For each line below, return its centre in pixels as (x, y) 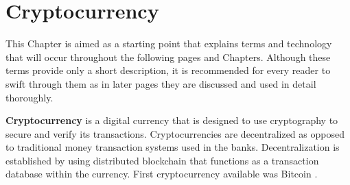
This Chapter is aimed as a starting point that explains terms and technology (169, 44)
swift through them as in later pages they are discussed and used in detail (161, 83)
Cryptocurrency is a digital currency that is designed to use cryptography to (172, 120)
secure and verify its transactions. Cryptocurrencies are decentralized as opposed (175, 133)
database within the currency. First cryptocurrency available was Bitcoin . (162, 174)
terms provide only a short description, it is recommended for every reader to (168, 70)
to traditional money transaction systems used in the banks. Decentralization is (173, 147)
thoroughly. (30, 97)
